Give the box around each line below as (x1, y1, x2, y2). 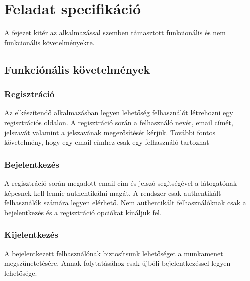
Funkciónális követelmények (4, 61, 150, 77)
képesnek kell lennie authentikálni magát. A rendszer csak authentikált (4, 187, 221, 198)
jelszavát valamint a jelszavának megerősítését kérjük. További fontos (4, 127, 215, 137)
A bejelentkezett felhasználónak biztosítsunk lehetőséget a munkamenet (4, 248, 223, 258)
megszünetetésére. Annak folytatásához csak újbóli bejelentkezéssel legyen (4, 258, 231, 268)
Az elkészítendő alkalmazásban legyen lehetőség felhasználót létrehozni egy (4, 107, 233, 118)
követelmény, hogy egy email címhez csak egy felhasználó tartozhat (4, 137, 209, 147)
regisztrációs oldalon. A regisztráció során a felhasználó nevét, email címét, (4, 117, 233, 127)
